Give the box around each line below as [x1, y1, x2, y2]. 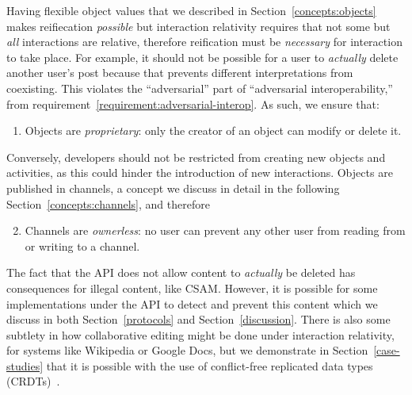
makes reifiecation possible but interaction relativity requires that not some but [6, 17, 391, 34]
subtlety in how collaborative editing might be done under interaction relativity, [6, 326, 395, 343]
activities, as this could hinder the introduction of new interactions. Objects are [6, 164, 393, 181]
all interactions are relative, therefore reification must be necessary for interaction [6, 33, 402, 50]
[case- [373, 342, 400, 359]
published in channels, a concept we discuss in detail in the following [6, 179, 340, 196]
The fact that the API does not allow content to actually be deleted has [6, 264, 356, 281]
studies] [6, 357, 44, 374]
